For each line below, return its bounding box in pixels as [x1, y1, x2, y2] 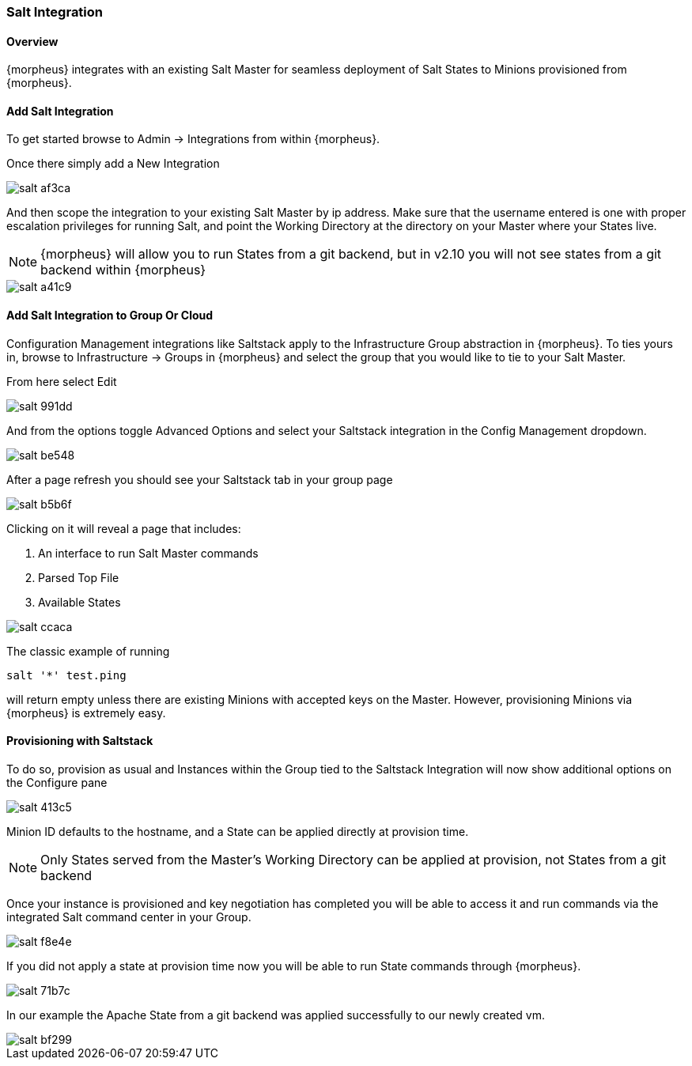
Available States [38, 595, 121, 609]
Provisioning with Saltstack [6, 734, 153, 748]
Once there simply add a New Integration [6, 157, 220, 171]
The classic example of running [6, 644, 170, 658]
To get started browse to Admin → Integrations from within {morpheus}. [6, 132, 380, 146]
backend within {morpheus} [40, 262, 206, 278]
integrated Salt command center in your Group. [6, 909, 251, 924]
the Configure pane [6, 775, 108, 789]
